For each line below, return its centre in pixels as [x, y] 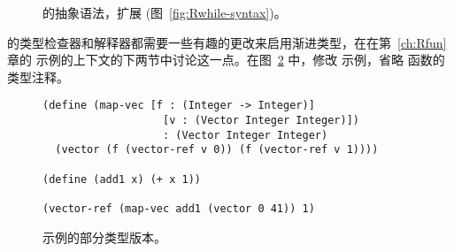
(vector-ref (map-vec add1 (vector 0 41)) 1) [179, 208]
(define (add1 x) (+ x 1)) [122, 179]
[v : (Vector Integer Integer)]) [261, 121]
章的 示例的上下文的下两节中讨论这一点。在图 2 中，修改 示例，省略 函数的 [226, 60]
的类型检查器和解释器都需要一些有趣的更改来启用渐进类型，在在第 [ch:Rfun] [227, 42]
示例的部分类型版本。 [104, 237]
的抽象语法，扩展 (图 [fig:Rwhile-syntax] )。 [165, 12]
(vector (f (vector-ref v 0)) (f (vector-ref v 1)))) [217, 150]
